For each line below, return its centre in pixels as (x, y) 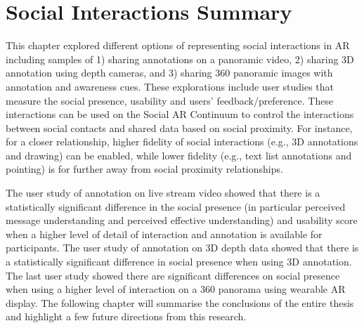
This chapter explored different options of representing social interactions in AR (178, 45)
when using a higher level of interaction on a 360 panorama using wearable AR (176, 289)
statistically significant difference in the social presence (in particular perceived (176, 206)
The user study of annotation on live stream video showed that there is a (163, 193)
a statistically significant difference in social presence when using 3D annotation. (179, 262)
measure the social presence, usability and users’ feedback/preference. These (170, 100)
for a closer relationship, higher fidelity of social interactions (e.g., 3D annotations (182, 142)
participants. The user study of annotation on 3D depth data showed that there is (182, 248)
